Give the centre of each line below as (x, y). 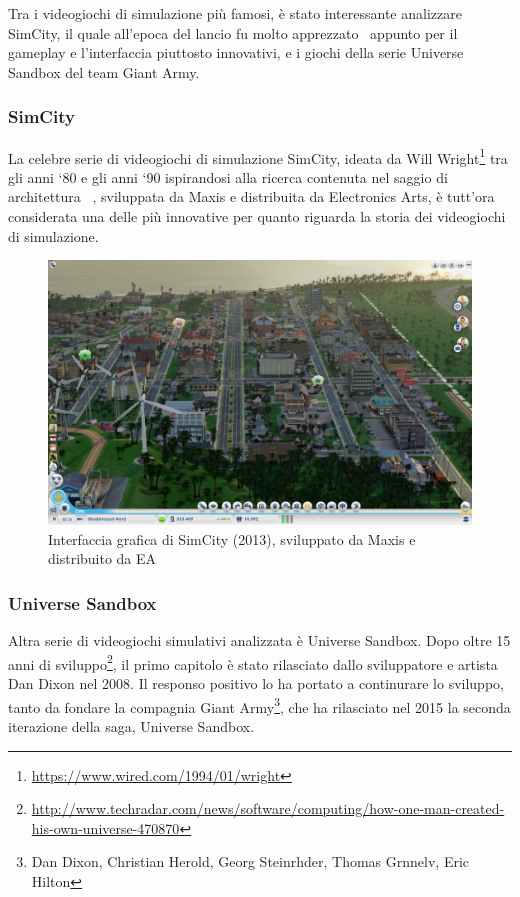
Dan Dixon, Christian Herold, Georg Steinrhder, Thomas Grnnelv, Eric (250, 861)
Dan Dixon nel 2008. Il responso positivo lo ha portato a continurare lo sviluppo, (256, 683)
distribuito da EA (102, 558)
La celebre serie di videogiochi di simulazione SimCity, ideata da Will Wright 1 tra (258, 156)
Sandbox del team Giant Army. (104, 71)
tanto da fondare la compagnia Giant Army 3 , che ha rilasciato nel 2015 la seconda (259, 705)
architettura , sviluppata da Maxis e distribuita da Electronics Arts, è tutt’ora (251, 196)
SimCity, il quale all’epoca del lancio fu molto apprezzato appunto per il (233, 32)
